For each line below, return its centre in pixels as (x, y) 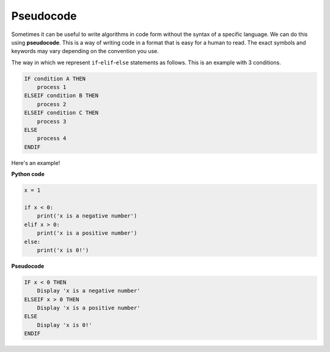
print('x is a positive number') (87, 233)
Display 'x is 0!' (64, 325)
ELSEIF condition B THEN (61, 96)
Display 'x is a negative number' (89, 291)
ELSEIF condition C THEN (61, 113)
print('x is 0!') (63, 250)
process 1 (52, 87)
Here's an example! (36, 163)
